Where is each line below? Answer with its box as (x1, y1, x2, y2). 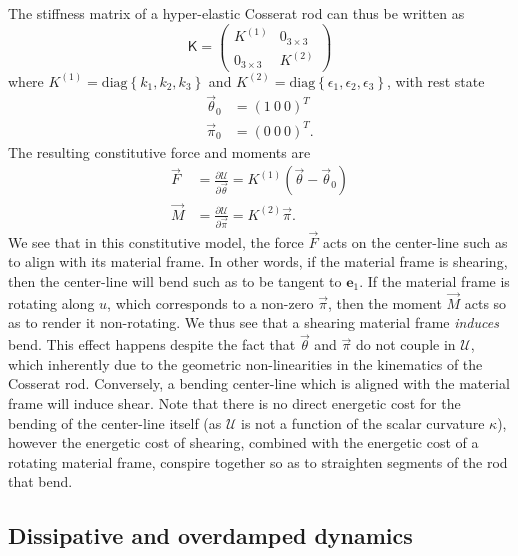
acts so (464, 292, 507, 313)
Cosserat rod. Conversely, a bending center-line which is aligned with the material (8, 373, 510, 394)
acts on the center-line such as (322, 231, 508, 252)
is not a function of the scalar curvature (241, 412, 485, 433)
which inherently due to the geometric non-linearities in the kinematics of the (8, 353, 483, 374)
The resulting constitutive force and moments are (8, 141, 311, 162)
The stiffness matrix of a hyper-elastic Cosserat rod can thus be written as (8, 3, 465, 23)
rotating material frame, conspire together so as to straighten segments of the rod (8, 451, 508, 472)
